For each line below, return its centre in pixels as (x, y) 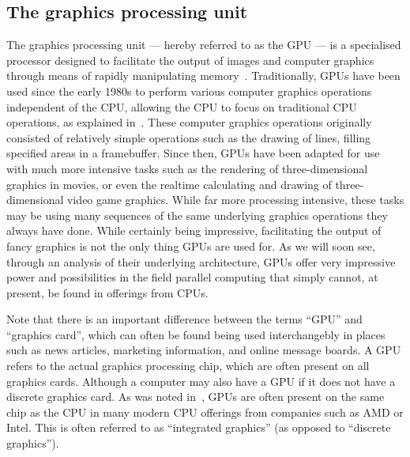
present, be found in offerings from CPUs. (107, 292)
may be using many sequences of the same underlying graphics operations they (197, 215)
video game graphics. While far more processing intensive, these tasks (236, 200)
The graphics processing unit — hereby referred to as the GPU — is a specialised (204, 45)
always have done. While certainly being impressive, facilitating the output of (194, 230)
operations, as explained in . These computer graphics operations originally (189, 122)
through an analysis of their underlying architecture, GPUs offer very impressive (201, 261)
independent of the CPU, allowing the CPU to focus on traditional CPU (182, 106)
